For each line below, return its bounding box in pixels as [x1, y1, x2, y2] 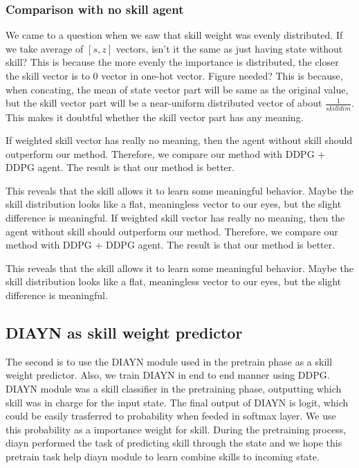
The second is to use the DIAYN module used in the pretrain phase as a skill [6, 354, 333, 368]
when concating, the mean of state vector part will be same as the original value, [6, 82, 349, 96]
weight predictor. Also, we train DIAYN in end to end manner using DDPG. [6, 368, 330, 382]
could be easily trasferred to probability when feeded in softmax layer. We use [6, 408, 336, 423]
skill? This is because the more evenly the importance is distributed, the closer [6, 55, 339, 69]
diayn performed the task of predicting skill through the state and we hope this [6, 435, 342, 450]
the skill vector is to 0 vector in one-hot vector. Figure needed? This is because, [6, 69, 343, 82]
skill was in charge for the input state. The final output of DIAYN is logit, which [6, 395, 349, 409]
